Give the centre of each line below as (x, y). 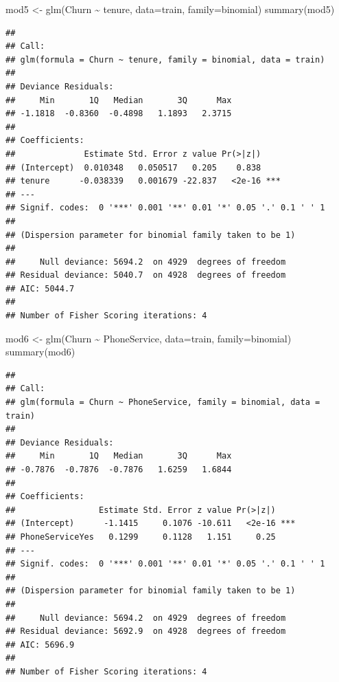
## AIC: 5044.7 (40, 288)
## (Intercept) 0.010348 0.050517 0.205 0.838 (133, 167)
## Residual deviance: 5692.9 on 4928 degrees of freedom (146, 631)
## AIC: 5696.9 (40, 645)
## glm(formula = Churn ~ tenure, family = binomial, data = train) (165, 59)
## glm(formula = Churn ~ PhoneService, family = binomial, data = (163, 403)
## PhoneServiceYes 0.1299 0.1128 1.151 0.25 (141, 537)
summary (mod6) (40, 352)
